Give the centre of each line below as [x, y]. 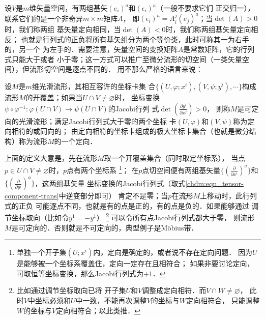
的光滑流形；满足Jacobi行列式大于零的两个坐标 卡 [94, 121]
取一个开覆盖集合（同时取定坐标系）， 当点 [175, 158]
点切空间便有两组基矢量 [181, 170]
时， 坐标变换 [137, 97]
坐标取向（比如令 [40, 217]
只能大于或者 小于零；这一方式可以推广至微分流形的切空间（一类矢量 [127, 59]
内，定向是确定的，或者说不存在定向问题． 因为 [173, 252]
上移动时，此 [221, 196]
